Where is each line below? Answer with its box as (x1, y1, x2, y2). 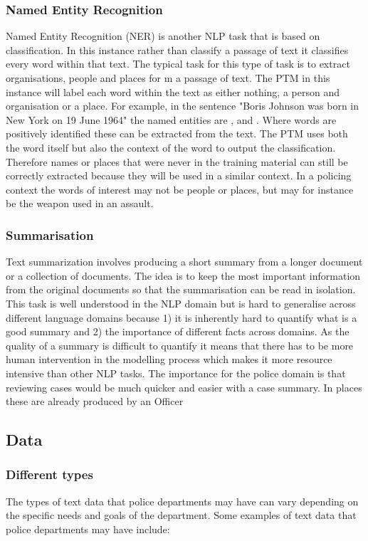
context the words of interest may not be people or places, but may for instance (6, 182, 354, 196)
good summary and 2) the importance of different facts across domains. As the (6, 324, 349, 339)
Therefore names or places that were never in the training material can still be (6, 154, 348, 169)
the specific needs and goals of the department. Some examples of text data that (6, 508, 357, 522)
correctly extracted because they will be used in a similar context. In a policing (6, 168, 352, 183)
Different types (6, 466, 93, 483)
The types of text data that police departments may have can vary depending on (6, 493, 359, 508)
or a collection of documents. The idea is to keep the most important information (6, 268, 361, 283)
